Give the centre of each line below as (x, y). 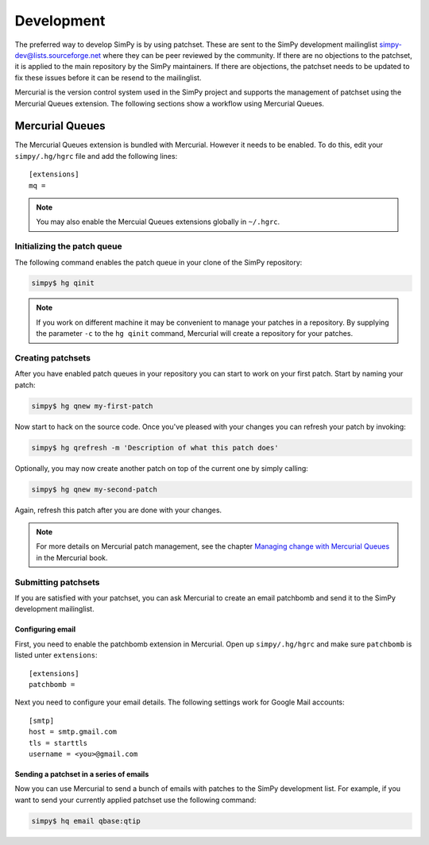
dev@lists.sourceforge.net (58, 55)
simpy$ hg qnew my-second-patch (95, 489)
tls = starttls (58, 743)
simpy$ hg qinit (63, 283)
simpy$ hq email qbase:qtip (86, 821)
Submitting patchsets (57, 582)
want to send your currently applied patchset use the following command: (135, 800)
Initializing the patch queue (68, 246)
